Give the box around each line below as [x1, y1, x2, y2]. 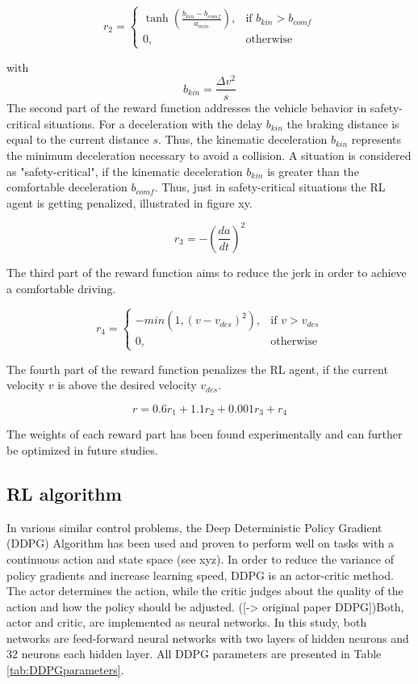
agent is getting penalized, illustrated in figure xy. [6, 194, 253, 211]
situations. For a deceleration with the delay [44, 115, 263, 132]
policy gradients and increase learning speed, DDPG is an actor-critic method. [6, 566, 394, 583]
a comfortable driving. [6, 279, 116, 296]
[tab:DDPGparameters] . [6, 661, 124, 678]
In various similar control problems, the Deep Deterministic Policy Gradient [6, 518, 382, 535]
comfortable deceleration [6, 178, 127, 195]
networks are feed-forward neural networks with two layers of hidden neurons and [6, 629, 409, 646]
